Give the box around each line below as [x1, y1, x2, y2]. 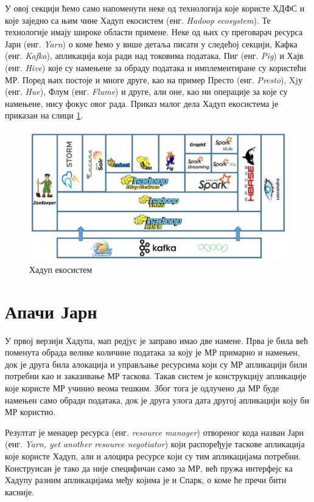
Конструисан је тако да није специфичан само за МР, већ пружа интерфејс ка [5, 461, 293, 474]
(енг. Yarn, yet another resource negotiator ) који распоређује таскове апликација [5, 438, 305, 450]
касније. [5, 485, 34, 498]
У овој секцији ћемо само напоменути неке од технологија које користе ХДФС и [5, 2, 305, 14]
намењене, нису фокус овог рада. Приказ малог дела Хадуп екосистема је [5, 97, 279, 109]
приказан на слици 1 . [5, 109, 83, 122]
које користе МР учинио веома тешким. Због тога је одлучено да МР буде [5, 381, 279, 394]
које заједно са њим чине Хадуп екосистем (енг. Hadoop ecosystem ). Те [5, 13, 271, 26]
